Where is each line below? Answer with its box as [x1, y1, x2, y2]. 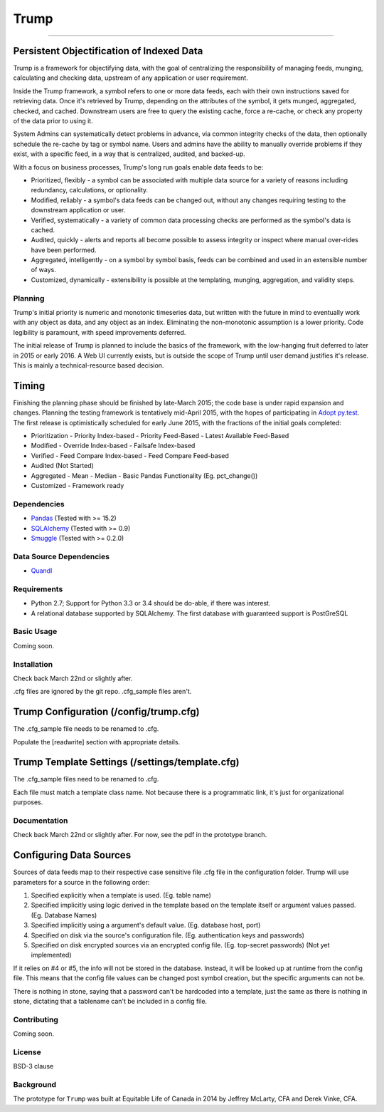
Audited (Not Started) [31, 462, 94, 470]
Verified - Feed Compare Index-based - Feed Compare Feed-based [31, 451, 229, 459]
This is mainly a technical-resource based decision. [13, 360, 164, 370]
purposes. [13, 798, 43, 806]
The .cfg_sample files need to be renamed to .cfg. [13, 775, 159, 784]
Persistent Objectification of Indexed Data [13, 45, 203, 57]
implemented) [31, 951, 72, 960]
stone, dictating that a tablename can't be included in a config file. [13, 997, 208, 1005]
